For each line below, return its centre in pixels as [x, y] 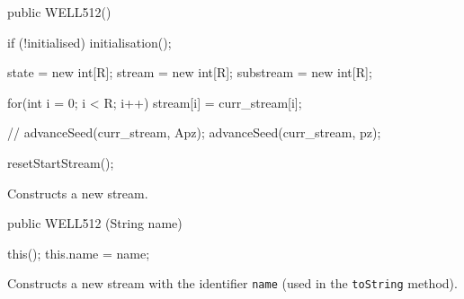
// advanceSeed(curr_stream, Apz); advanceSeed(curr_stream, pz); [194, 132]
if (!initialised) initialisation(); [89, 42]
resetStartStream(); [61, 162]
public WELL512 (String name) [95, 223]
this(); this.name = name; [79, 253]
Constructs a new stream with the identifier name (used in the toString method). [232, 283]
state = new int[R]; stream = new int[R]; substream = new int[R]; [190, 72]
